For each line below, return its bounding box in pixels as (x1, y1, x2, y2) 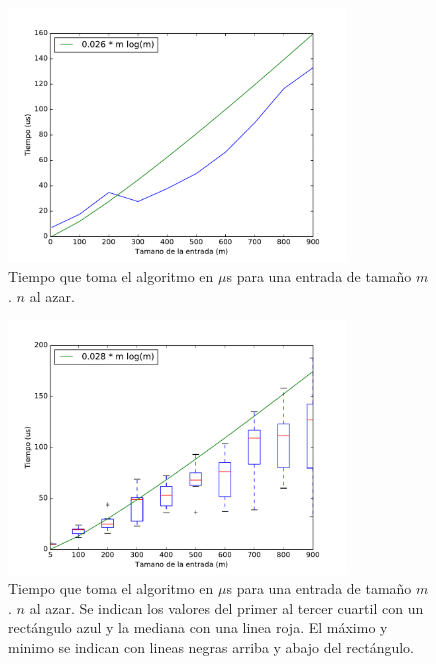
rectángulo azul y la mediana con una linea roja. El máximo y (8, 617, 388, 638)
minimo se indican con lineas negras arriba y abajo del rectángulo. (8, 636, 415, 657)
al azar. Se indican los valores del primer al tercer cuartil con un (29, 597, 424, 618)
